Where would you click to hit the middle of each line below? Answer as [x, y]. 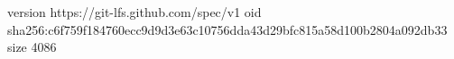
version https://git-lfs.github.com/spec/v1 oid [134, 12]
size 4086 [32, 47]
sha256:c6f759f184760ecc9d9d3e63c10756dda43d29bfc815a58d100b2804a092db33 [227, 29]
